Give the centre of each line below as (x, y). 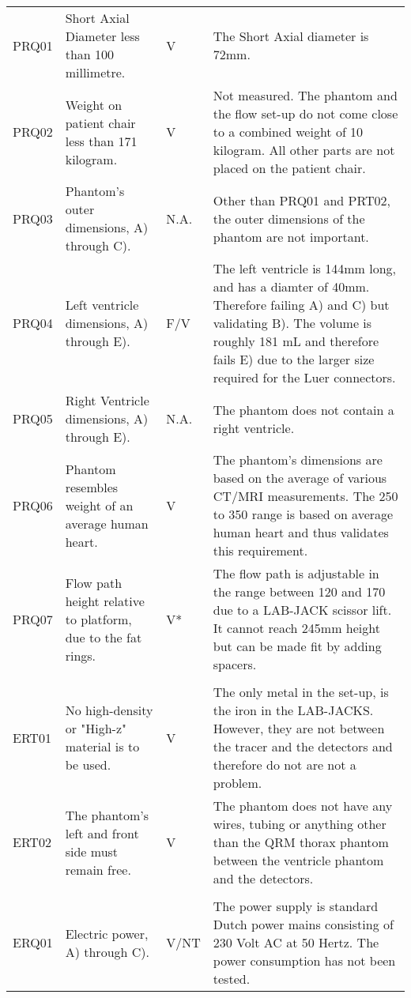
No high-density (109, 710)
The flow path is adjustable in (296, 573)
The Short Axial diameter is (291, 36)
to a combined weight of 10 (288, 132)
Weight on (94, 104)
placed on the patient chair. (289, 168)
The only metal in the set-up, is (301, 692)
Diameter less (102, 36)
